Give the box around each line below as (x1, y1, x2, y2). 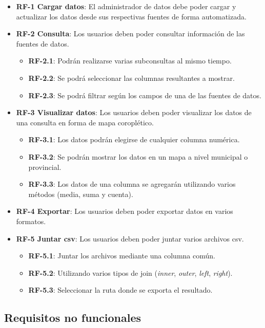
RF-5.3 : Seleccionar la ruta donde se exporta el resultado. (28, 285, 213, 295)
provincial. (28, 161, 62, 172)
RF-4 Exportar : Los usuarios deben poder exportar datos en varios (16, 206, 233, 216)
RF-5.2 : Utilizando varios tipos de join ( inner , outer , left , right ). (28, 267, 233, 278)
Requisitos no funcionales (4, 310, 141, 325)
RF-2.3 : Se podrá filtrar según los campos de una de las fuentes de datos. (28, 90, 261, 100)
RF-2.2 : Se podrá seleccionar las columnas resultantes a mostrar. (28, 72, 235, 83)
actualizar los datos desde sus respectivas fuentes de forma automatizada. (16, 11, 247, 21)
